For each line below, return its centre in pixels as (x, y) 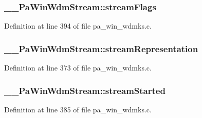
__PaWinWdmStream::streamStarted (85, 90)
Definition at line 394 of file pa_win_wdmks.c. (78, 26)
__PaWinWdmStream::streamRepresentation (101, 48)
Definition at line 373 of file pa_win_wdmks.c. (78, 68)
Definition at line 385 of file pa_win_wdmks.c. (78, 109)
